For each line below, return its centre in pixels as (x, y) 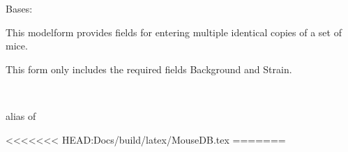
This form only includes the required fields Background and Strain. (149, 69)
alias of (21, 115)
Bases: (19, 8)
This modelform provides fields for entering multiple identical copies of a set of (174, 32)
